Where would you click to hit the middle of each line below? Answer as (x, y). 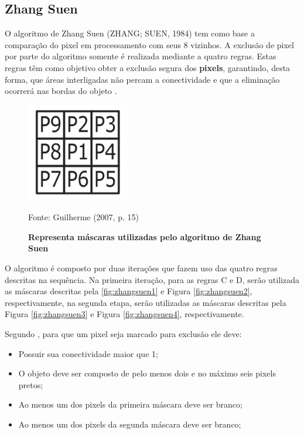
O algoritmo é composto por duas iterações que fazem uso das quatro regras (141, 268)
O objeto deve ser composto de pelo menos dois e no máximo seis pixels (147, 373)
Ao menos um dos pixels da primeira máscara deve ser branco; (130, 404)
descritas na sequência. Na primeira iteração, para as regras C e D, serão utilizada (152, 279)
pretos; (31, 384)
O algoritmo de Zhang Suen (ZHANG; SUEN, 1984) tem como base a (130, 33)
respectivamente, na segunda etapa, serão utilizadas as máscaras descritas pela (146, 302)
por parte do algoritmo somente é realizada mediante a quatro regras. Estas (141, 56)
